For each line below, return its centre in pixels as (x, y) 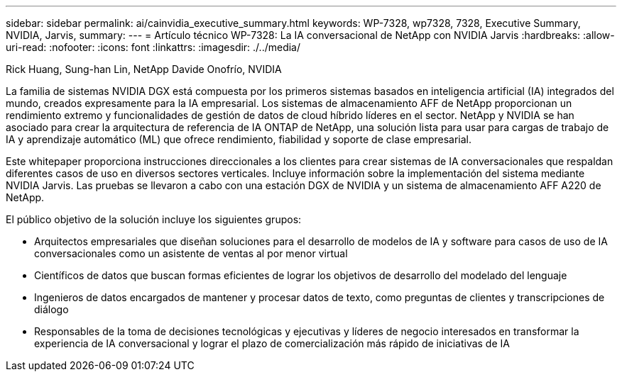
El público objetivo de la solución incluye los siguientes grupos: (154, 219)
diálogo (51, 309)
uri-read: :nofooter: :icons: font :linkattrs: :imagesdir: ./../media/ (153, 47)
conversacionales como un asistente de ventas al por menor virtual (191, 253)
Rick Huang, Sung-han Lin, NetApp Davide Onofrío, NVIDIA (144, 69)
